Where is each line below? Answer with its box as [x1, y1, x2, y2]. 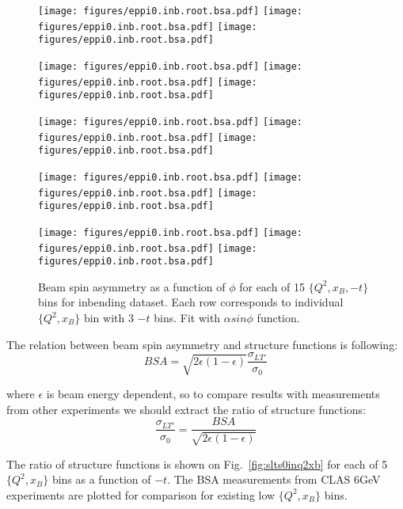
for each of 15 [239, 278, 306, 294]
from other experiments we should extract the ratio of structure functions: [6, 401, 367, 417]
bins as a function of [51, 471, 151, 488]
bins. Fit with [154, 310, 221, 326]
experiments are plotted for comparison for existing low [6, 486, 276, 503]
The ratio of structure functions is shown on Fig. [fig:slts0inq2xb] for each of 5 [6, 455, 388, 472]
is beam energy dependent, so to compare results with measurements [46, 386, 380, 402]
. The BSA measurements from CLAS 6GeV [167, 471, 381, 488]
